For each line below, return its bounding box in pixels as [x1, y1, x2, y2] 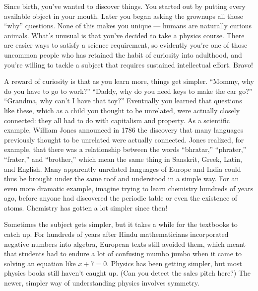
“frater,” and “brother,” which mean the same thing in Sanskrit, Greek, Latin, [4, 153, 242, 164]
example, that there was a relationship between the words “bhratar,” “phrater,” [4, 144, 247, 154]
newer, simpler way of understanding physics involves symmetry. [4, 278, 199, 288]
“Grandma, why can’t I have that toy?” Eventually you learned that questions [4, 95, 242, 106]
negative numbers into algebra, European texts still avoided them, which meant [4, 238, 246, 249]
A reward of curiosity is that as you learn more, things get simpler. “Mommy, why [4, 76, 254, 86]
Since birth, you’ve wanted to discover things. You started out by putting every [4, 1, 246, 11]
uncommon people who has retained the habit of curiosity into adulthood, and [4, 49, 242, 60]
